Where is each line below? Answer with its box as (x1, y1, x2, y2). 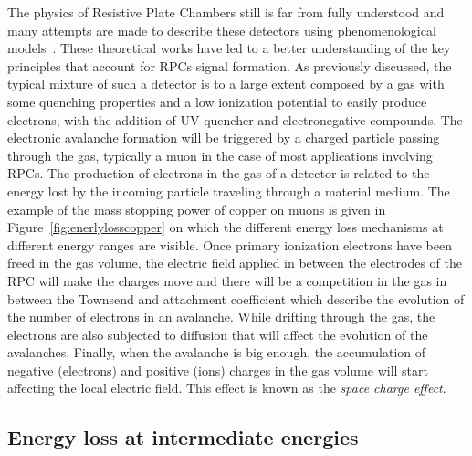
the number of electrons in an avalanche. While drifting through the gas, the (7, 307, 435, 326)
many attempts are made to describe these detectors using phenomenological (7, 20, 436, 39)
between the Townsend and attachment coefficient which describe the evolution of (7, 289, 465, 308)
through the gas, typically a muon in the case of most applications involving (7, 145, 433, 164)
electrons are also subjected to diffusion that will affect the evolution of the (7, 324, 428, 344)
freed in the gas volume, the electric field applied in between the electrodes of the (7, 253, 463, 272)
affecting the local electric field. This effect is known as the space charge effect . (7, 378, 446, 398)
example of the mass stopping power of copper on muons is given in (7, 199, 386, 218)
